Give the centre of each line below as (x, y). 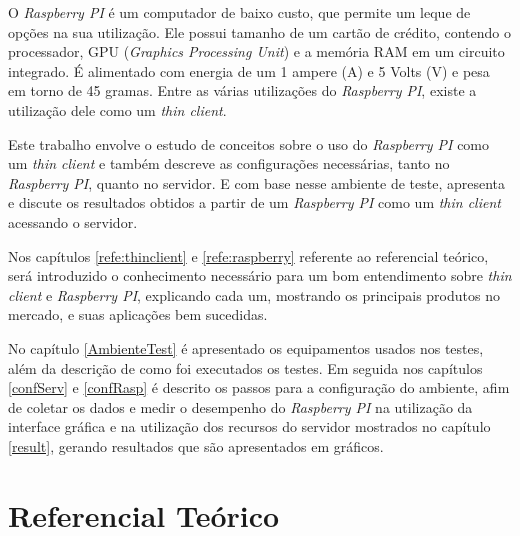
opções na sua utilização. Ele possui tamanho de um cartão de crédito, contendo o (260, 31)
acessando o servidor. (73, 221)
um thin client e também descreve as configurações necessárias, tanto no (229, 163)
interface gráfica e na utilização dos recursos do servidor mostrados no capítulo (249, 426)
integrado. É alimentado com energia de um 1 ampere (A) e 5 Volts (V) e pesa (249, 70)
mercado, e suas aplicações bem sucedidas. (138, 314)
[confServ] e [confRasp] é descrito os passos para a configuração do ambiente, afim (259, 387)
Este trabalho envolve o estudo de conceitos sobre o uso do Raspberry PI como (249, 143)
